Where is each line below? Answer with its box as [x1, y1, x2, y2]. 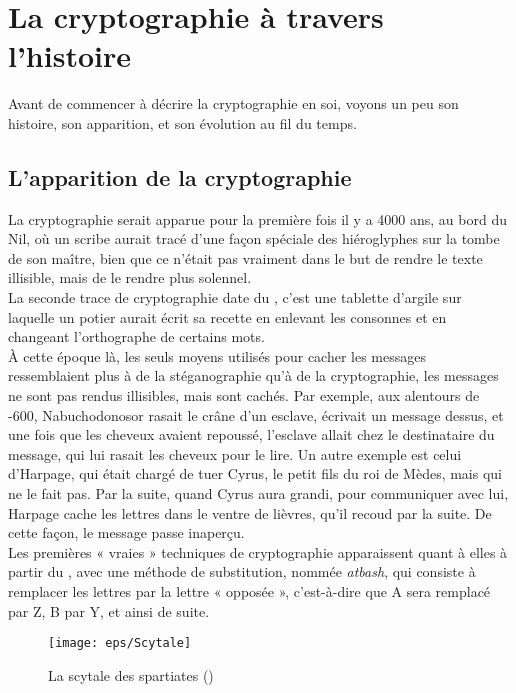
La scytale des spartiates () [48, 664, 214, 685]
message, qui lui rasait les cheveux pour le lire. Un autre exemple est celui [8, 443, 462, 464]
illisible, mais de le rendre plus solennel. [8, 267, 252, 288]
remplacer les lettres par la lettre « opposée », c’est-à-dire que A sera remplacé [8, 580, 491, 601]
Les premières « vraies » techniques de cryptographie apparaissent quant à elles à [8, 541, 508, 562]
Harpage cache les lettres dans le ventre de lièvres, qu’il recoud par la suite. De [8, 502, 492, 523]
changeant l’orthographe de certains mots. [8, 326, 265, 347]
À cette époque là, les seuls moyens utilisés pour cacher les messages [8, 345, 427, 366]
